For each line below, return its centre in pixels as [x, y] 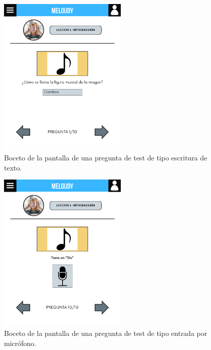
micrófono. [20, 343]
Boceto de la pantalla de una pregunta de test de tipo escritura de [106, 158]
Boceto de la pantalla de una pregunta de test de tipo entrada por [106, 333]
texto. [13, 167]
